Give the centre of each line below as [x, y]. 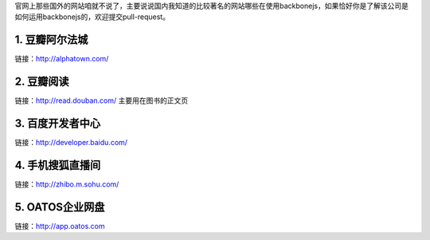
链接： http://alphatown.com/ [62, 59]
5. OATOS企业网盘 [60, 207]
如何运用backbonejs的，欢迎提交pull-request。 [92, 17]
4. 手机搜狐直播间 [58, 165]
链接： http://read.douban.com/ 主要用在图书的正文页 [102, 100]
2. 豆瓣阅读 [42, 82]
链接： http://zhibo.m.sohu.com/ [67, 184]
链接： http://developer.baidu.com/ [71, 143]
